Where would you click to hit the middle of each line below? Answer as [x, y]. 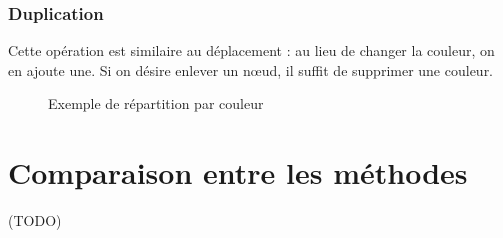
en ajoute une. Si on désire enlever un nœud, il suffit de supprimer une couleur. [251, 69]
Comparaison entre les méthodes [238, 172]
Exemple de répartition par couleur [156, 103]
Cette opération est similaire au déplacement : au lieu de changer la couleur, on [251, 50]
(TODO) [35, 220]
